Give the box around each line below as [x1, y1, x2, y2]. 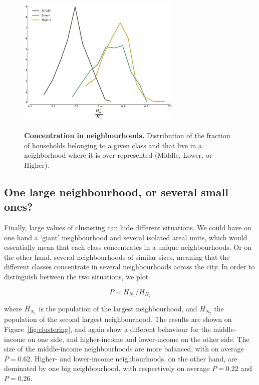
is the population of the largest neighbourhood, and [39, 303, 197, 314]
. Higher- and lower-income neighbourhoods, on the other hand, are [30, 353, 237, 363]
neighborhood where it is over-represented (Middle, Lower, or [24, 150, 212, 160]
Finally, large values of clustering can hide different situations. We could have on [4, 222, 251, 233]
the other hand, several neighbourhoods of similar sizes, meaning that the [4, 251, 230, 262]
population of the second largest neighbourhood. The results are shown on [4, 314, 232, 324]
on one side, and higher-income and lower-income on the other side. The [28, 333, 249, 344]
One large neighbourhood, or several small [4, 184, 228, 199]
